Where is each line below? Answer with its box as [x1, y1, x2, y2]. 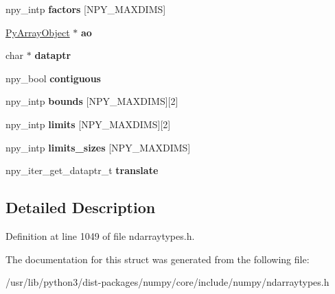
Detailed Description [5, 197, 156, 218]
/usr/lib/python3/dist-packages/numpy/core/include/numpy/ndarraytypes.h [5, 275, 330, 289]
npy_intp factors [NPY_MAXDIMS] [5, 2, 166, 16]
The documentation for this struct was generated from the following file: [5, 252, 310, 266]
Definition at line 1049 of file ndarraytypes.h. [5, 228, 195, 243]
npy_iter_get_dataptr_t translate [5, 163, 159, 177]
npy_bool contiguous [5, 71, 101, 85]
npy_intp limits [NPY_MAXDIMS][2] [5, 117, 171, 131]
